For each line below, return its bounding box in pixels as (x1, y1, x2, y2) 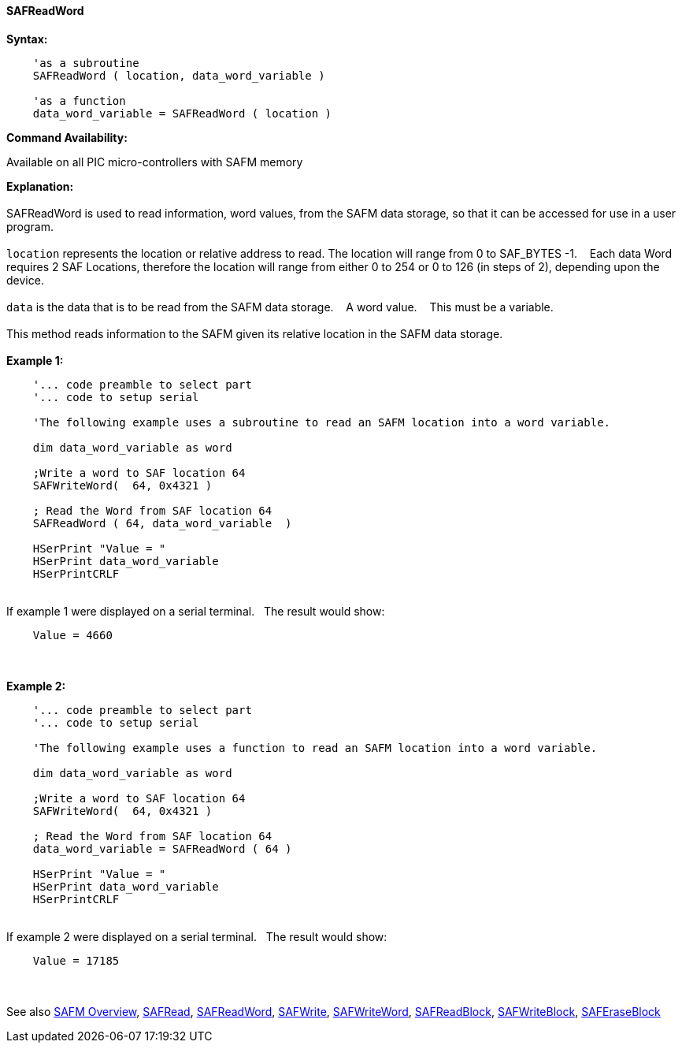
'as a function (32, 94, 126, 107)
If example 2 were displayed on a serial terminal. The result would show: (6, 929, 387, 943)
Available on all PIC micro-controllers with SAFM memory (6, 154, 303, 169)
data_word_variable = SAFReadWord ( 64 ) (32, 842, 292, 855)
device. (6, 273, 44, 287)
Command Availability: (6, 130, 128, 144)
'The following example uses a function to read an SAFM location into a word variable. (32, 741, 598, 754)
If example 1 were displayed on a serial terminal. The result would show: (6, 604, 385, 618)
